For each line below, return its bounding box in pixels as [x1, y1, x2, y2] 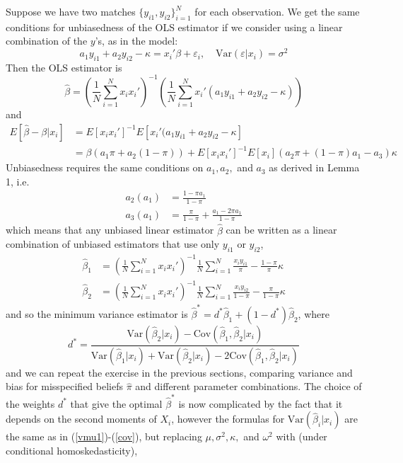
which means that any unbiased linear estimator [6, 222, 214, 237]
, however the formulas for [171, 411, 285, 426]
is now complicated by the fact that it [178, 396, 343, 411]
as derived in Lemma [269, 160, 360, 175]
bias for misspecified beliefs [6, 379, 124, 394]
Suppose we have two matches [6, 4, 136, 18]
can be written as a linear [226, 222, 337, 237]
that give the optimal [70, 396, 163, 411]
